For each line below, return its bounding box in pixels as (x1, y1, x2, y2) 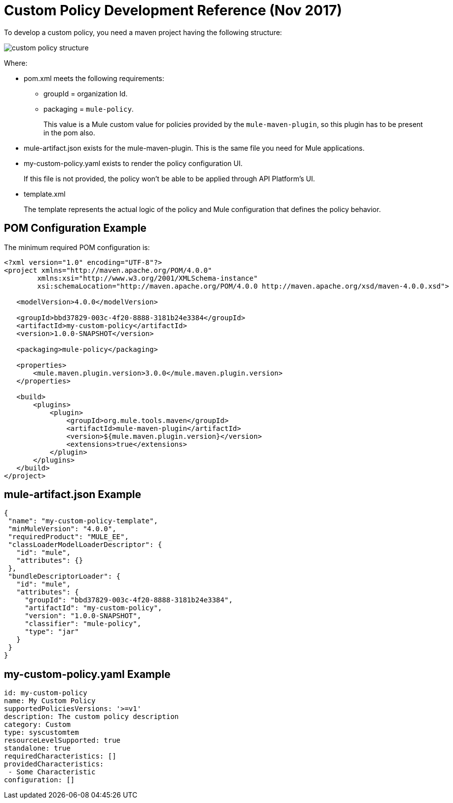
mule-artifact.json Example (4, 488, 142, 501)
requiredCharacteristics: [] (4, 752, 116, 761)
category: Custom (4, 720, 71, 729)
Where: (4, 58, 28, 67)
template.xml (24, 189, 66, 198)
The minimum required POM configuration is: (4, 243, 150, 252)
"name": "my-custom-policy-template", (8, 517, 158, 525)
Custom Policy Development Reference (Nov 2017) (4, 2, 342, 19)
